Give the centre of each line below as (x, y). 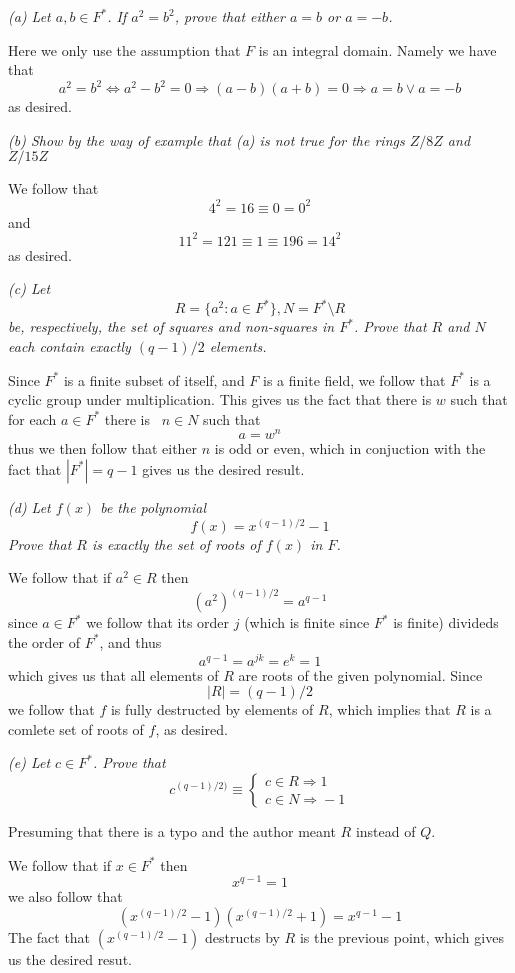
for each (32, 418)
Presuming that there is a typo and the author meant (172, 830)
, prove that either (229, 16)
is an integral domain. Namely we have (377, 49)
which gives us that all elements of (113, 674)
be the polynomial (153, 506)
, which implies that (389, 709)
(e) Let (29, 762)
